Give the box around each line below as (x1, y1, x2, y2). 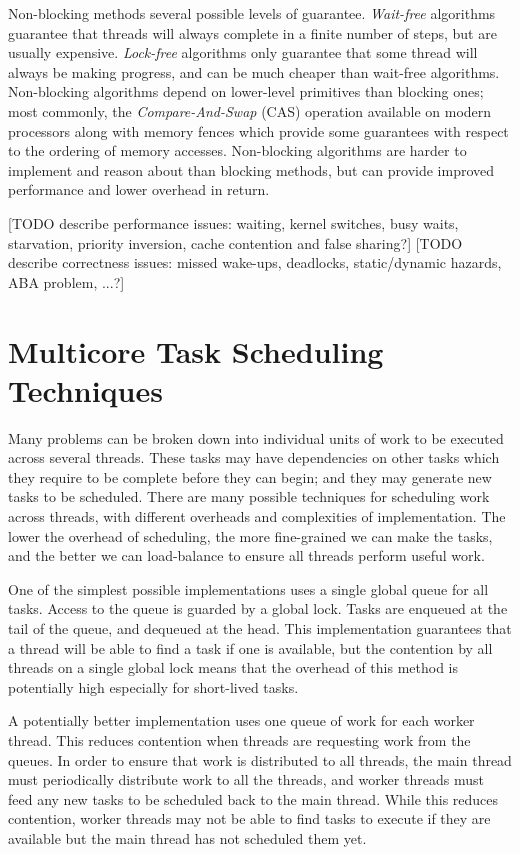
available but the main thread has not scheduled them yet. (8, 827, 367, 848)
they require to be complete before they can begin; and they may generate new (8, 466, 492, 487)
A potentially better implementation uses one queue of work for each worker (8, 710, 475, 731)
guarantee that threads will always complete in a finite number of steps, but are (8, 22, 497, 43)
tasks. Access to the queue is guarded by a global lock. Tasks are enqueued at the (8, 598, 508, 619)
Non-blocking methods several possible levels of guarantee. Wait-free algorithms (8, 3, 496, 23)
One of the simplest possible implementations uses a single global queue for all (8, 578, 489, 599)
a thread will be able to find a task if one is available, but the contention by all (8, 637, 493, 658)
